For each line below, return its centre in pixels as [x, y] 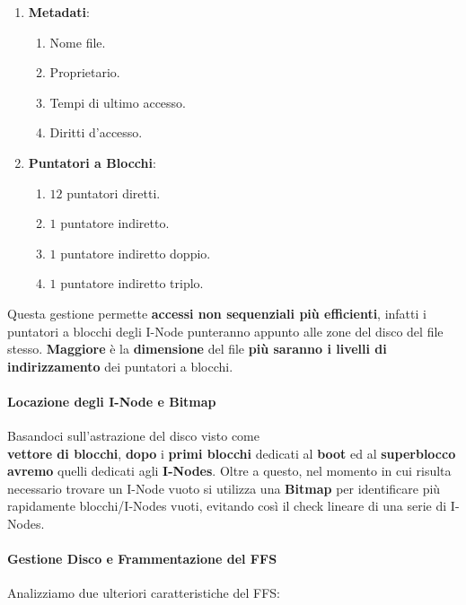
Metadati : [59, 12]
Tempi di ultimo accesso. [118, 102]
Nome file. [78, 42]
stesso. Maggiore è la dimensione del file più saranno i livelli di [197, 349]
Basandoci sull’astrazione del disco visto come [133, 436]
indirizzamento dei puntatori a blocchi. [120, 366]
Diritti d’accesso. [96, 132]
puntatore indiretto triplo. [132, 283]
